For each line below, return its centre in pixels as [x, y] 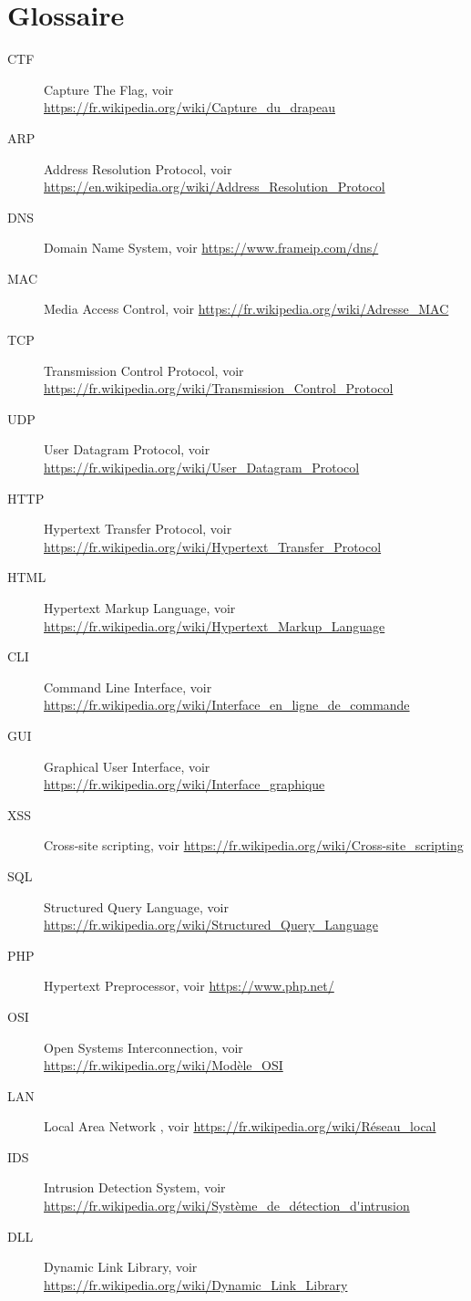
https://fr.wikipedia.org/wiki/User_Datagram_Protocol [202, 468]
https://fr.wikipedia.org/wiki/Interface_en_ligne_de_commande [227, 705]
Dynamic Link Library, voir [121, 1267]
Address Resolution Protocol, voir [138, 168]
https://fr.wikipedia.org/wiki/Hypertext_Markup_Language [215, 625]
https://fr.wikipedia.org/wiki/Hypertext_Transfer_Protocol [213, 546]
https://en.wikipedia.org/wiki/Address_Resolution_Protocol [215, 187]
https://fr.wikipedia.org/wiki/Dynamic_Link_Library [196, 1284]
